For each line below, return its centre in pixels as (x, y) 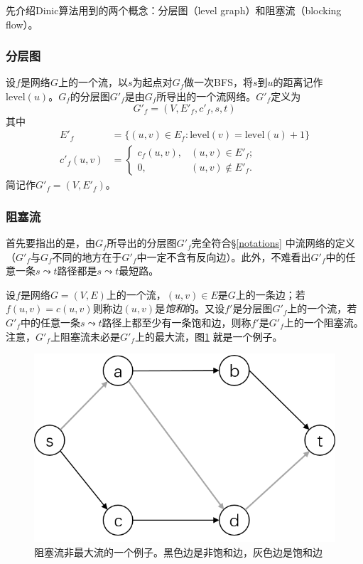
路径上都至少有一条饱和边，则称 (177, 323)
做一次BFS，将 (218, 82)
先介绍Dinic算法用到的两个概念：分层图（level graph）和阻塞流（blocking (174, 10)
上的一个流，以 (93, 82)
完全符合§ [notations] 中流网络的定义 (273, 243)
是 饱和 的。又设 (190, 308)
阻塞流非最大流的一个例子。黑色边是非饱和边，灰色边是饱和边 (178, 552)
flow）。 (22, 24)
